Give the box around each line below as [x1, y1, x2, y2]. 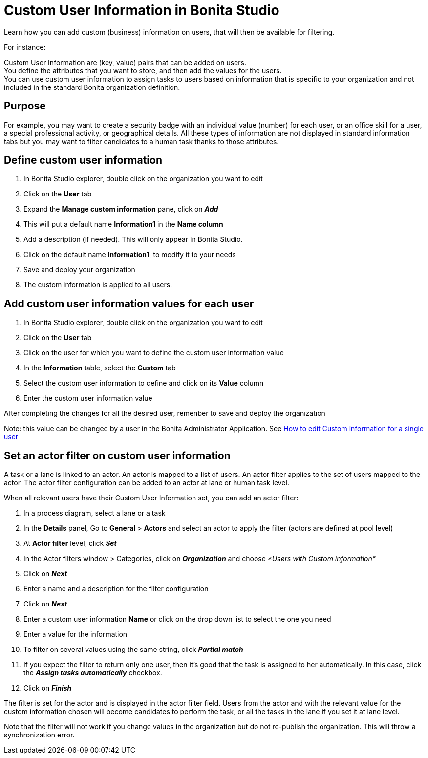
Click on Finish [23, 684, 72, 693]
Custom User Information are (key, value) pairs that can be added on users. [4, 58, 246, 66]
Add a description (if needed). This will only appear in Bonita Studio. [23, 235, 243, 244]
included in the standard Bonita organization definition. [4, 83, 180, 91]
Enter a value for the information [23, 630, 128, 639]
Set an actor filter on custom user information [4, 449, 231, 462]
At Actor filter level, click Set [23, 539, 117, 548]
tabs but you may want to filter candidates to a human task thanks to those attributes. [4, 137, 279, 146]
